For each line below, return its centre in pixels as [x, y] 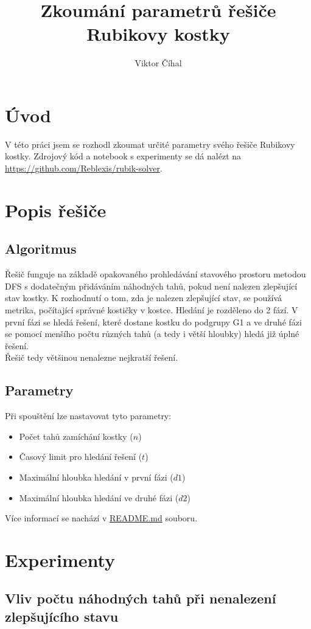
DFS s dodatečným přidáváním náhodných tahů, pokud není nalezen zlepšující [151, 286]
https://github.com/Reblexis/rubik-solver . [84, 168]
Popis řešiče [56, 210]
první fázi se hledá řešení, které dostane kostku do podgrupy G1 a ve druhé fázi [153, 321]
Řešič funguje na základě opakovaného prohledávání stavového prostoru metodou [155, 274]
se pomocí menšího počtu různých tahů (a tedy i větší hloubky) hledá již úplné [152, 334]
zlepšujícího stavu [62, 616]
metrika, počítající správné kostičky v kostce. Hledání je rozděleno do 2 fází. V [152, 309]
